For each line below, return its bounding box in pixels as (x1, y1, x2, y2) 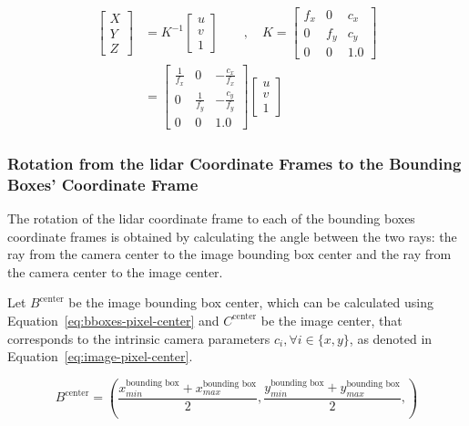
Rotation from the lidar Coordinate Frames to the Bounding (7, 151, 462, 174)
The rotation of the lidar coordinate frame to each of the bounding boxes (7, 209, 415, 228)
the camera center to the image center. (7, 262, 223, 281)
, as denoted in (349, 328, 433, 348)
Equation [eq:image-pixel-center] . (7, 347, 193, 366)
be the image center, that (260, 310, 403, 329)
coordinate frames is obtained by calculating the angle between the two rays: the (7, 226, 457, 245)
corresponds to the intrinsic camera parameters (7, 328, 270, 348)
